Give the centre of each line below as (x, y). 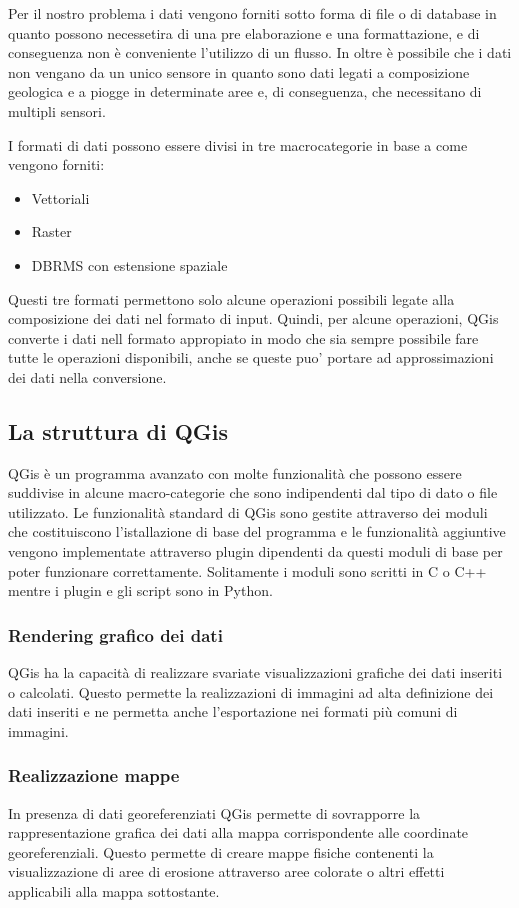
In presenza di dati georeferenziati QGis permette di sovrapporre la (214, 812)
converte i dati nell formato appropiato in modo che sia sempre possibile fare (243, 337)
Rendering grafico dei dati (115, 634)
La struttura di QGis (118, 430)
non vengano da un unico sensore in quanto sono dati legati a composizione (239, 71)
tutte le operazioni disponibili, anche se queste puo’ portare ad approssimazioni (251, 357)
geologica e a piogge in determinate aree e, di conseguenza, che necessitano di (245, 91)
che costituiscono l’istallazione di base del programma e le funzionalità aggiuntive (257, 531)
